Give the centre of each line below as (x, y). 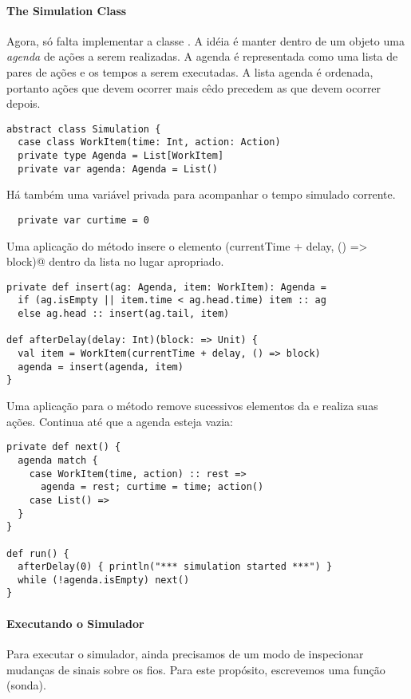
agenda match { (58, 460)
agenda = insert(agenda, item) (101, 367)
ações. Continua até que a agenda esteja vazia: (120, 421)
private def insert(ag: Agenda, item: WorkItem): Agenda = (166, 287)
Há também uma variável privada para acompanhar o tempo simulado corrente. (201, 194)
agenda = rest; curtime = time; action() (152, 487)
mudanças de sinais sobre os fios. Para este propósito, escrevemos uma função (196, 669)
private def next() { (64, 447)
